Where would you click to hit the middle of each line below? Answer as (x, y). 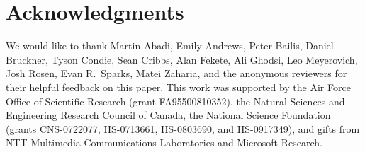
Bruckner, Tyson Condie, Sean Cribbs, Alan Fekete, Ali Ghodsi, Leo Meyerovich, (182, 59)
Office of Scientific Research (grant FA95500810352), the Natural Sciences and (175, 101)
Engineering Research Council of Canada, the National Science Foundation (168, 115)
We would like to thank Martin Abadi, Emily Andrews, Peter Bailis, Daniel (170, 46)
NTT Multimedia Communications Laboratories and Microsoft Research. (164, 142)
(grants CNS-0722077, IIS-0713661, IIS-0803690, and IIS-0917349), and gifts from (183, 128)
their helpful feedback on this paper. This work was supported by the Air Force (178, 87)
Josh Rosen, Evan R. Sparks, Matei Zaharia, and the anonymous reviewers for (176, 73)
